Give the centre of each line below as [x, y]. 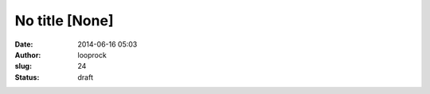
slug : [23, 66]
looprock [92, 55]
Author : [28, 55]
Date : [24, 44]
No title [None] [64, 21]
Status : [27, 77]
